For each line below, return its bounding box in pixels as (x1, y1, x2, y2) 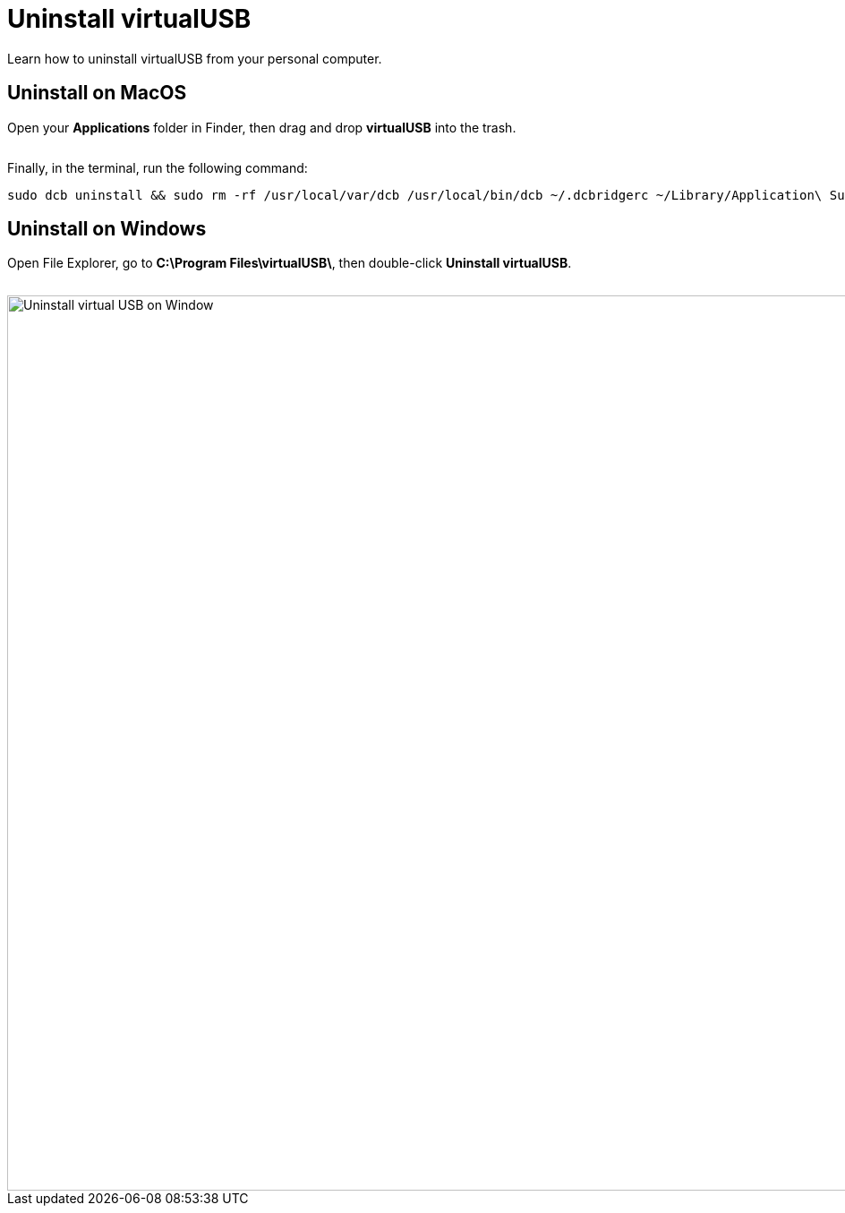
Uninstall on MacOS (7, 81, 187, 105)
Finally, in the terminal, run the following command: (7, 159, 308, 175)
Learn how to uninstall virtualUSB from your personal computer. (7, 50, 382, 66)
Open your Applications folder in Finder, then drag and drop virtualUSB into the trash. (7, 119, 516, 135)
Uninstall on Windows (7, 218, 207, 241)
